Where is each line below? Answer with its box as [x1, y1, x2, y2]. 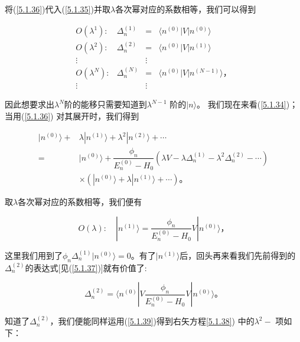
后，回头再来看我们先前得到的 [180, 249, 296, 261]
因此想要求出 [5, 98, 54, 110]
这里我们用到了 [5, 249, 63, 261]
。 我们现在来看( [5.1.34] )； [197, 98, 298, 110]
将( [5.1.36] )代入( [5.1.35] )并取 [5, 3, 110, 15]
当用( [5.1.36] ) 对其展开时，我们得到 [5, 109, 139, 122]
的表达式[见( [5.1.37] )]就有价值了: [25, 261, 147, 273]
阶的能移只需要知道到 [64, 98, 147, 110]
